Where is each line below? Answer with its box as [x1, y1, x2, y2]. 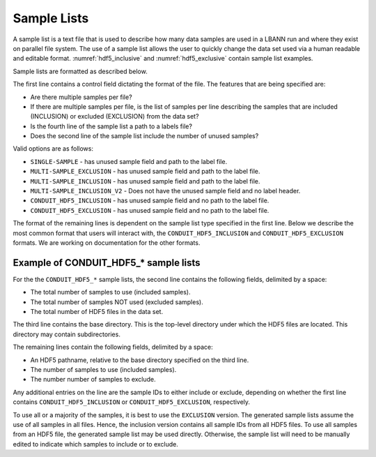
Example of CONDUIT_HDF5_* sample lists [13, 257, 201, 269]
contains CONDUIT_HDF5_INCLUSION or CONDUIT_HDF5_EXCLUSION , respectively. [13, 398, 251, 406]
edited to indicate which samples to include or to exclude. [13, 440, 179, 448]
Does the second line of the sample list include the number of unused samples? [30, 132, 259, 140]
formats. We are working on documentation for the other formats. [13, 238, 201, 247]
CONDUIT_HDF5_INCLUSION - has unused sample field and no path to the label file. [30, 196, 269, 205]
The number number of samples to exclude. [30, 375, 156, 384]
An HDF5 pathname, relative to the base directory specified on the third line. [30, 356, 249, 364]
